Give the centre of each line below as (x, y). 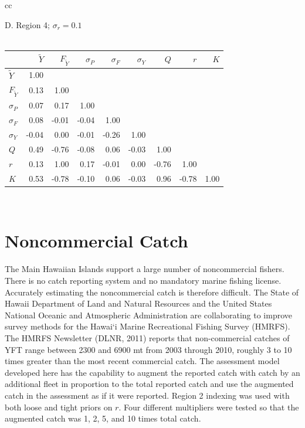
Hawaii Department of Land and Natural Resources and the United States (138, 303)
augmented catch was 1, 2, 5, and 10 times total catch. (103, 418)
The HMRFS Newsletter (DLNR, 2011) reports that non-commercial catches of (147, 337)
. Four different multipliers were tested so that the (209, 407)
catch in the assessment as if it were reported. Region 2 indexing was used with (147, 395)
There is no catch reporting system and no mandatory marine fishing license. (143, 280)
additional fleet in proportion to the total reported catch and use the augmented (149, 384)
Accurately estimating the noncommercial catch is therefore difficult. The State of (152, 292)
